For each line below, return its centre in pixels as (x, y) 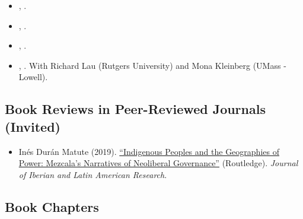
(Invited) (33, 126)
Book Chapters (52, 206)
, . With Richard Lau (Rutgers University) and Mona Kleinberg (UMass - (152, 65)
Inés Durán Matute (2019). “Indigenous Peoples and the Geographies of (149, 151)
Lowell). (33, 77)
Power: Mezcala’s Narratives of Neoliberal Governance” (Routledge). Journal (158, 163)
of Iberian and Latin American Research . (93, 174)
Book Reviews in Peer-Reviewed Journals (135, 109)
